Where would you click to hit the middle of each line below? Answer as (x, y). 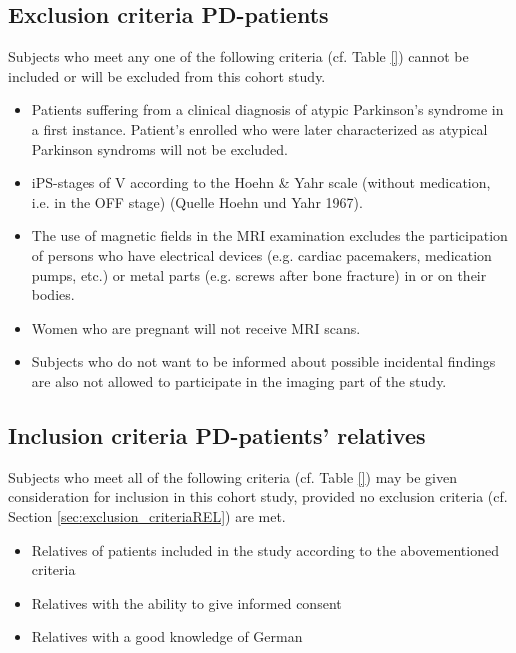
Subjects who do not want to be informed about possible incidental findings (263, 361)
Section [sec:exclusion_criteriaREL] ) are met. (147, 515)
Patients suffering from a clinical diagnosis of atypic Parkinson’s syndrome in (267, 109)
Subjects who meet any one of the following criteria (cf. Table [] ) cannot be (238, 56)
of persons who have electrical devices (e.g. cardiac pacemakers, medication (261, 254)
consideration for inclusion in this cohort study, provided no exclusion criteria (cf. (258, 496)
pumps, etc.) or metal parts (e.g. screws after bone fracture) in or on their (259, 274)
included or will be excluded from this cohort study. (167, 75)
